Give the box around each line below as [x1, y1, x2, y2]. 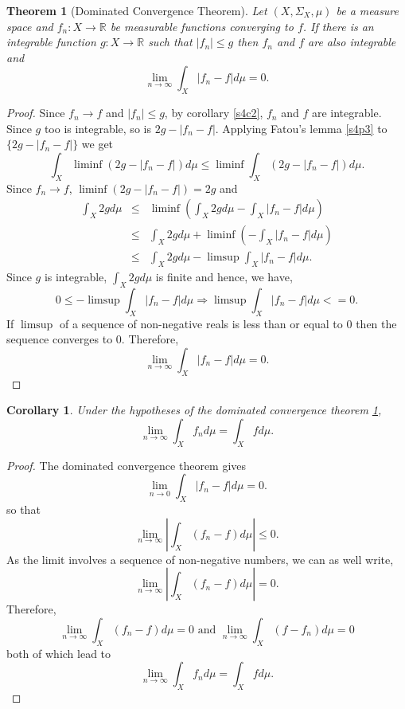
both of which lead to [6, 644, 111, 661]
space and [6, 18, 53, 34]
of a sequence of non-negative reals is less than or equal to [59, 315, 343, 331]
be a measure [336, 2, 399, 18]
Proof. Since [6, 104, 65, 121]
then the [356, 315, 397, 331]
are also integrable [308, 33, 396, 50]
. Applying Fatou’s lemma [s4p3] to [215, 119, 387, 136]
